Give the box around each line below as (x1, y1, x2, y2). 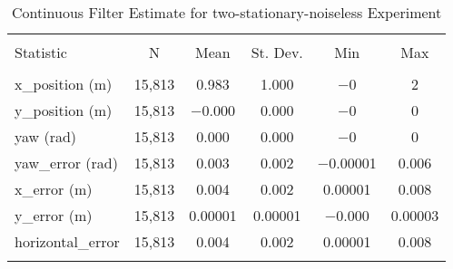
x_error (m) (15, 178, 93, 199)
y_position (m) (15, 100, 113, 120)
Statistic (15, 42, 67, 62)
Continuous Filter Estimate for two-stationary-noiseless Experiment (11, 2, 442, 23)
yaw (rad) (15, 126, 77, 147)
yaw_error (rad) (15, 152, 118, 173)
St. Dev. (251, 42, 303, 62)
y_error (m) (15, 205, 93, 226)
